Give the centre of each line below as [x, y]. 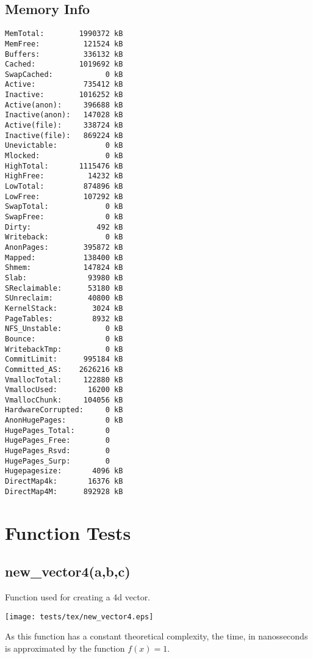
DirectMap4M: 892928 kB [64, 491]
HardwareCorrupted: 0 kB [64, 410]
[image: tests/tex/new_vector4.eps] [79, 617]
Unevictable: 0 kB [64, 146]
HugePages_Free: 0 [57, 441]
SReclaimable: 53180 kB [64, 288]
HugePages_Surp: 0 [57, 461]
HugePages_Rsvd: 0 [57, 451]
